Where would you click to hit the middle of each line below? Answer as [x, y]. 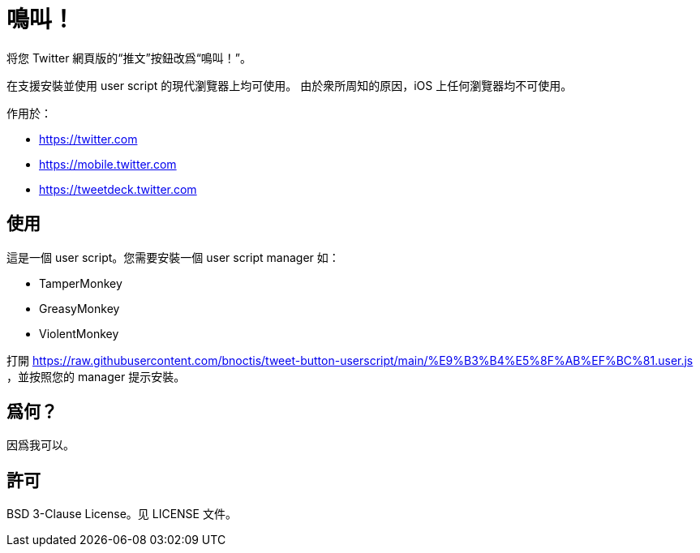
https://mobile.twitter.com [108, 164]
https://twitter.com [88, 139]
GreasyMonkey [79, 308]
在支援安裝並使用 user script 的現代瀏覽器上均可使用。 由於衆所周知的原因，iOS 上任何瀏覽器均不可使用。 [290, 85]
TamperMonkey [81, 283]
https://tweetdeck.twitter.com [118, 189]
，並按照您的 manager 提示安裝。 [96, 376]
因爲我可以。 [41, 445]
